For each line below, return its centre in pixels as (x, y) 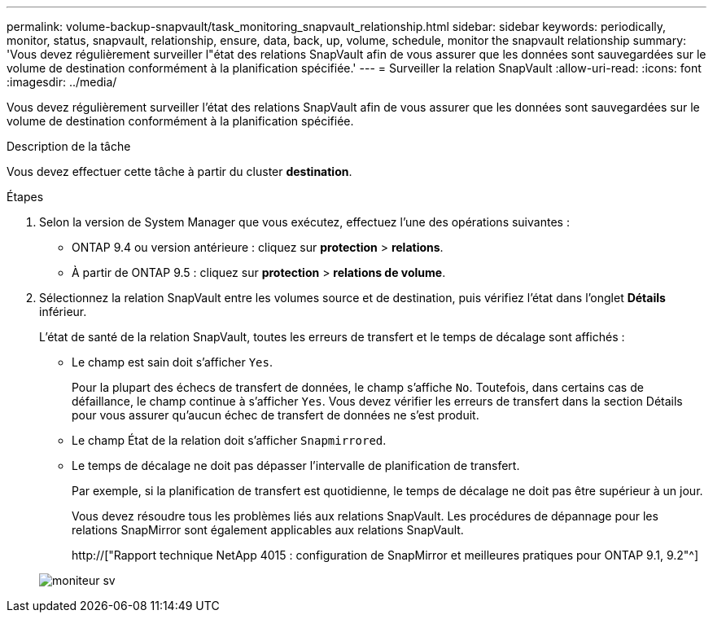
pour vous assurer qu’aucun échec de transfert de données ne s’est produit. (276, 415)
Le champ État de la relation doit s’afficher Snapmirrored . (229, 440)
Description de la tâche (69, 146)
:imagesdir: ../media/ (62, 82)
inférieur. (63, 312)
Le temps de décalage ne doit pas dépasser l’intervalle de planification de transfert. (296, 465)
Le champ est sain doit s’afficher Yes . (173, 362)
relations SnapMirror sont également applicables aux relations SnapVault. (268, 530)
